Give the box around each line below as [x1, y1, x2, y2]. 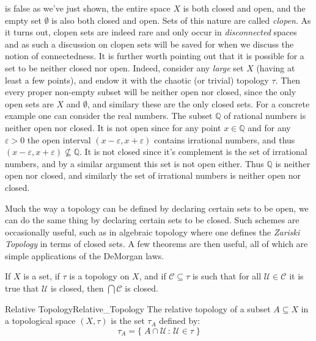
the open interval [27, 133, 91, 146]
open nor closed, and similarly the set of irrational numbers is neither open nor [5, 169, 301, 182]
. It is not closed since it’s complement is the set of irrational [79, 145, 307, 158]
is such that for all [192, 270, 262, 282]
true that [5, 282, 39, 295]
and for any [248, 121, 291, 134]
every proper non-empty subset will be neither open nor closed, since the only [5, 85, 296, 98]
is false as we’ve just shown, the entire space [5, 2, 171, 14]
